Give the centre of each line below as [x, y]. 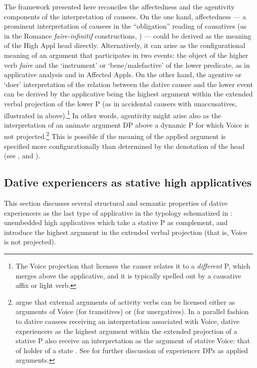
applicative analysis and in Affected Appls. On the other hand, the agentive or [123, 74]
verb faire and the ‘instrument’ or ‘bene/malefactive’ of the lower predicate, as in [127, 65]
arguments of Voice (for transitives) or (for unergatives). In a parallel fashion [132, 311]
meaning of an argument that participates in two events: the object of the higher [126, 55]
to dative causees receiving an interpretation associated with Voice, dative [128, 321]
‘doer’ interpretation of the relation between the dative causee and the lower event [128, 84]
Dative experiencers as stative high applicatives [128, 182]
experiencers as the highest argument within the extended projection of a [126, 331]
